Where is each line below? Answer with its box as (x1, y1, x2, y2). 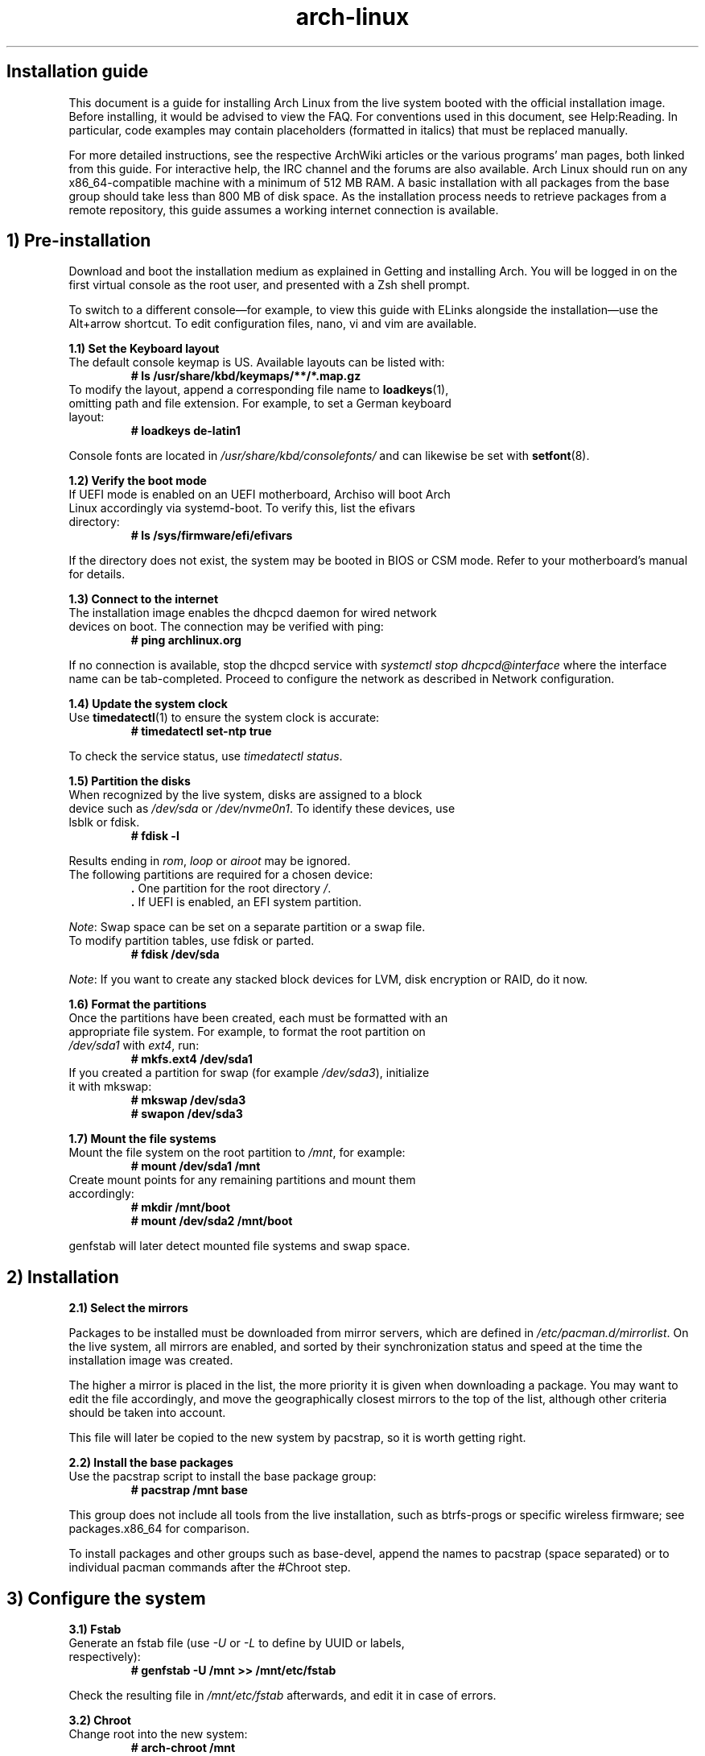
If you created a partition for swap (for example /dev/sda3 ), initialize (68, 1066, 430, 1080)
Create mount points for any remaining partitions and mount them (68, 1173, 416, 1187)
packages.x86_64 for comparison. (68, 1522, 249, 1536)
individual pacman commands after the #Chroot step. (68, 1560, 351, 1575)
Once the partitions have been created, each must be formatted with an (68, 1011, 448, 1025)
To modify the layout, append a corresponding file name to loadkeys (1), (68, 383, 449, 397)
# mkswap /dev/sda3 (130, 1093, 246, 1108)
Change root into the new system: (68, 1727, 248, 1742)
